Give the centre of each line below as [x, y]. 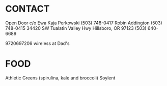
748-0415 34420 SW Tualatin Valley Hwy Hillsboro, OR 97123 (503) [76, 28]
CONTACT [27, 9]
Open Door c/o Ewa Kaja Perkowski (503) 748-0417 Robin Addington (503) [84, 23]
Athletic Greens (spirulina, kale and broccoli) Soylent [60, 78]
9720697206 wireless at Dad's [37, 43]
